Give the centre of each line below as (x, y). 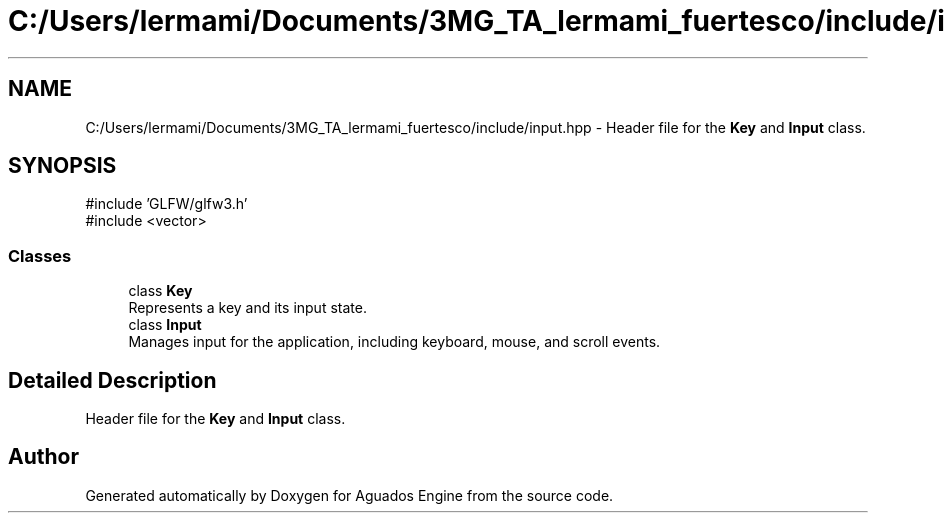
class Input (165, 325)
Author (43, 457)
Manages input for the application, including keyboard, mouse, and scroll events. (394, 342)
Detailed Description (112, 380)
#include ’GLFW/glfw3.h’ (166, 204)
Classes (40, 255)
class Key (160, 291)
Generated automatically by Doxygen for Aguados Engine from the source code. (349, 495)
